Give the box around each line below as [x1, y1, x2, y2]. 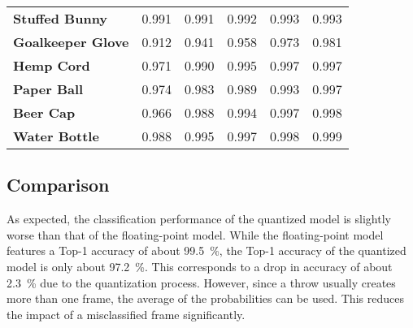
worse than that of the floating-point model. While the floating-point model [7, 226, 384, 243]
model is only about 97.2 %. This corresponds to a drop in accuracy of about [7, 257, 393, 274]
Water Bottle [13, 127, 99, 145]
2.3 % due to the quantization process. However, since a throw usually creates [7, 274, 396, 291]
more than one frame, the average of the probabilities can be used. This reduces [7, 290, 404, 307]
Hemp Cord [13, 56, 90, 75]
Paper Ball [13, 80, 84, 98]
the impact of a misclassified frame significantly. [7, 305, 246, 322]
